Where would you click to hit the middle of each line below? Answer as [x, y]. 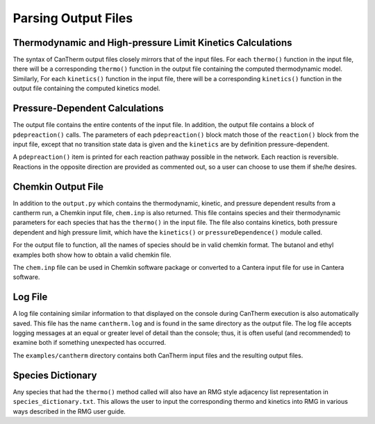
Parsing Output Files [73, 18]
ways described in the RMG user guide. [69, 411]
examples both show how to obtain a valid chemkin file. [92, 255]
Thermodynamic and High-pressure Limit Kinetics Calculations [152, 43]
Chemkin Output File [58, 186]
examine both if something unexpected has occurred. [90, 343]
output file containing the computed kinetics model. [86, 88]
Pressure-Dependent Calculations [88, 109]
